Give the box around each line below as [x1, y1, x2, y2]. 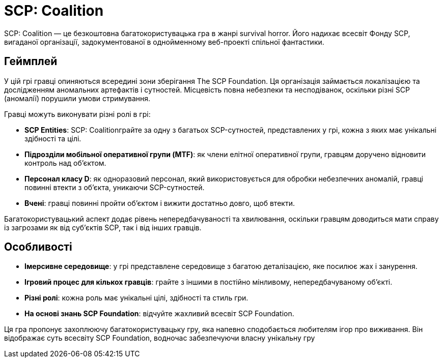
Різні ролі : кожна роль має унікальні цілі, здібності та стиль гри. [24, 293, 248, 303]
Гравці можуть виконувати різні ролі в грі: [4, 109, 151, 118]
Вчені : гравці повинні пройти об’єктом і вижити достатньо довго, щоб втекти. [24, 198, 295, 207]
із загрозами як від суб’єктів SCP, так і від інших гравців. [4, 223, 202, 232]
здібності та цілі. [24, 134, 81, 143]
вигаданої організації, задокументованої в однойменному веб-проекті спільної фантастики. [4, 37, 324, 46]
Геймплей [4, 55, 58, 68]
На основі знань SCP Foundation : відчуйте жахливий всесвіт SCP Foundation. [24, 309, 294, 318]
